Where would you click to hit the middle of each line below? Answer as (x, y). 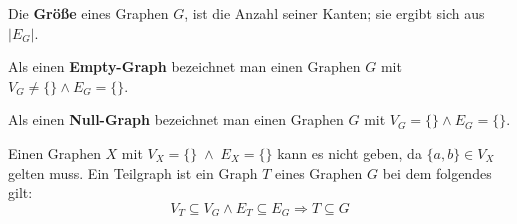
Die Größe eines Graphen (88, 13)
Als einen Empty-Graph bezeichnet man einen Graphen (184, 66)
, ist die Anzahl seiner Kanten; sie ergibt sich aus (334, 13)
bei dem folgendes (437, 172)
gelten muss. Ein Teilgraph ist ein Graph (133, 172)
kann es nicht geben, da (349, 152)
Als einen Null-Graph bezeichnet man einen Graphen (176, 119)
